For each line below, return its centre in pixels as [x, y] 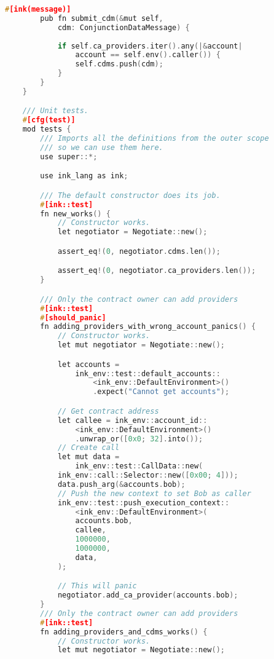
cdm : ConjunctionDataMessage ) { [123, 27]
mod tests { [47, 129]
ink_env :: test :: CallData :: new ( [139, 466]
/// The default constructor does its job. [130, 195]
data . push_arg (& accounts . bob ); [121, 484]
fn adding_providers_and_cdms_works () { [124, 632]
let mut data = [88, 457]
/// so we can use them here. [102, 147]
